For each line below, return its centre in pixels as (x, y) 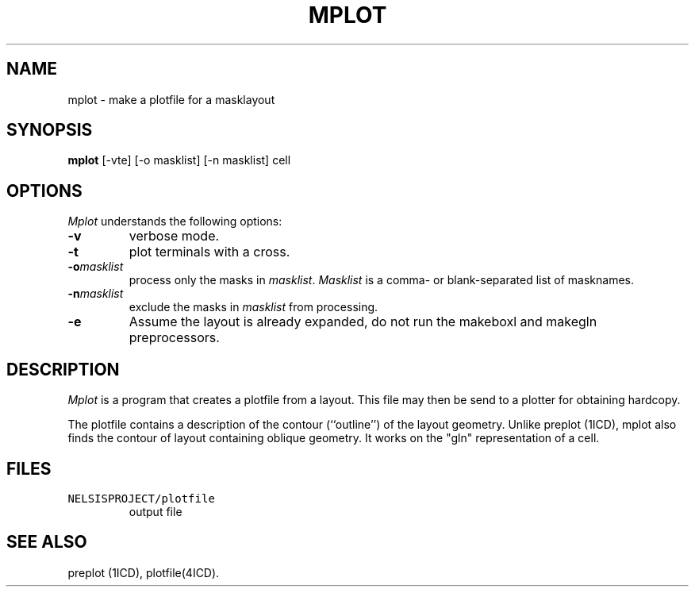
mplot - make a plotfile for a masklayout (171, 99)
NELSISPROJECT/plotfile (141, 498)
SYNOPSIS (50, 130)
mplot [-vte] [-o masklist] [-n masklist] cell (179, 160)
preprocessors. (174, 338)
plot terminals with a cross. (209, 252)
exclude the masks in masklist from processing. (253, 307)
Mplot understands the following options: (175, 221)
